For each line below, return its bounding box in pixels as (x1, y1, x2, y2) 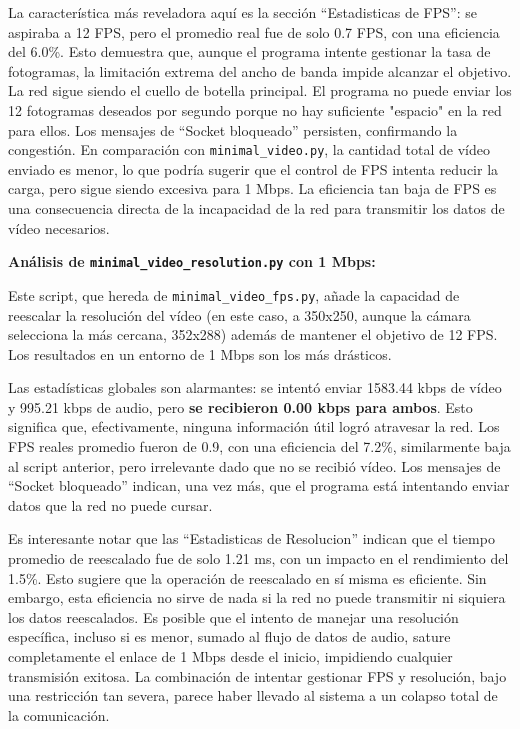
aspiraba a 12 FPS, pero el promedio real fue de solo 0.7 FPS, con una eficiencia (8, 21, 500, 42)
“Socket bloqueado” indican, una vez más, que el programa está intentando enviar (8, 475, 510, 496)
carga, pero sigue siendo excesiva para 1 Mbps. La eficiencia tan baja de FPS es (8, 178, 497, 199)
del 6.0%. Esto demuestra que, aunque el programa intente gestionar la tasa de (8, 41, 491, 62)
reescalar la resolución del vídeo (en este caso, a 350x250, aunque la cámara (8, 304, 471, 325)
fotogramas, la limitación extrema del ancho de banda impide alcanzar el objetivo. (8, 60, 512, 81)
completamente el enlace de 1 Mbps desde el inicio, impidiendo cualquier (8, 646, 453, 666)
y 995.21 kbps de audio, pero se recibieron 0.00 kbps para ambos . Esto (8, 396, 473, 417)
